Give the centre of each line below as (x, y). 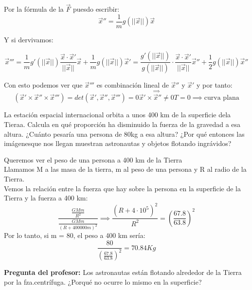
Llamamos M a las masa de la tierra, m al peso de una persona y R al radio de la (125, 169)
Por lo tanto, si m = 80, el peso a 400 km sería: (75, 235)
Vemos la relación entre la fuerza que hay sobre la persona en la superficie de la (123, 188)
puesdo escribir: (96, 9)
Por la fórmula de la (34, 9)
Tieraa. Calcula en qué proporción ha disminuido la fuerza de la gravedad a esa (122, 124)
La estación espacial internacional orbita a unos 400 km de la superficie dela (117, 115)
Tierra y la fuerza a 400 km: (46, 198)
